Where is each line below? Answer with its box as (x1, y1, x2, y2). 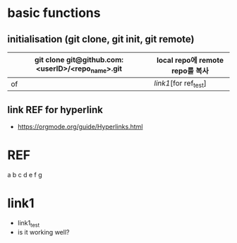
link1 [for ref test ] (154, 78, 207, 90)
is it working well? (17, 227, 70, 236)
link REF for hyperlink (7, 104, 104, 116)
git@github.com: (66, 55, 124, 65)
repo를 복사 (171, 66, 209, 76)
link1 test (17, 218, 40, 229)
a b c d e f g (7, 170, 42, 179)
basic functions (7, 5, 101, 21)
